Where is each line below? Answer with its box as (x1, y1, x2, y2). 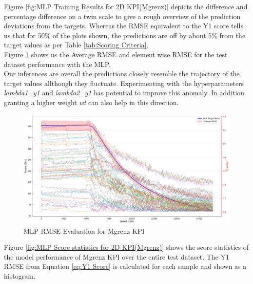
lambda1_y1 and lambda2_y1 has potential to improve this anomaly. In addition (4, 87, 245, 98)
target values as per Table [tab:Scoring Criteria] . (4, 40, 149, 50)
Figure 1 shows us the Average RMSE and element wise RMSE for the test (4, 49, 228, 59)
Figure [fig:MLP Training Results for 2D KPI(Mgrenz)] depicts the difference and (4, 1, 248, 11)
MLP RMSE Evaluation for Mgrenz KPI (23, 225, 145, 236)
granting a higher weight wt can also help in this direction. (4, 97, 179, 107)
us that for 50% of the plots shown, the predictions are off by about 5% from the (4, 30, 246, 40)
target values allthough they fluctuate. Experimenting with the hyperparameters (4, 78, 244, 88)
